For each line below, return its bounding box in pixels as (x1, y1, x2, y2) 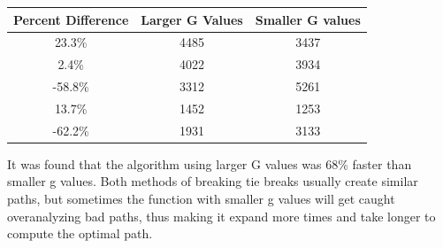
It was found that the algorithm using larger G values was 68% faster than (7, 154, 412, 173)
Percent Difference (13, 10, 129, 28)
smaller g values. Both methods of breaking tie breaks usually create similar (7, 172, 418, 190)
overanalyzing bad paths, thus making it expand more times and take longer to (7, 206, 436, 225)
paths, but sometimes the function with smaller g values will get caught (7, 190, 395, 207)
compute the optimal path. (7, 224, 153, 243)
